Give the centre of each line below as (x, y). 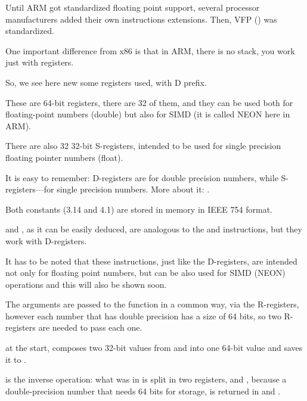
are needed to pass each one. (90, 327)
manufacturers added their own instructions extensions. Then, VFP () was (141, 19)
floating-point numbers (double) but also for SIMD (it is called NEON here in (148, 114)
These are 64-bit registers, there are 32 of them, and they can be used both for (149, 102)
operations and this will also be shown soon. (86, 284)
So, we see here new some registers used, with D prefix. (106, 82)
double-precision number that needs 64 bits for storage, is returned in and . (143, 391)
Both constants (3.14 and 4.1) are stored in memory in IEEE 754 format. (139, 209)
